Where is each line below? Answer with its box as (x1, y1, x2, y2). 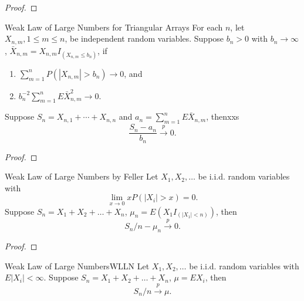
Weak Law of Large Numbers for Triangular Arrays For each (5, 21, 223, 33)
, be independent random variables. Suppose (65, 32, 224, 45)
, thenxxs (206, 110, 239, 123)
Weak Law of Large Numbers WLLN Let (5, 259, 150, 272)
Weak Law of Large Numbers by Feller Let (5, 170, 158, 182)
